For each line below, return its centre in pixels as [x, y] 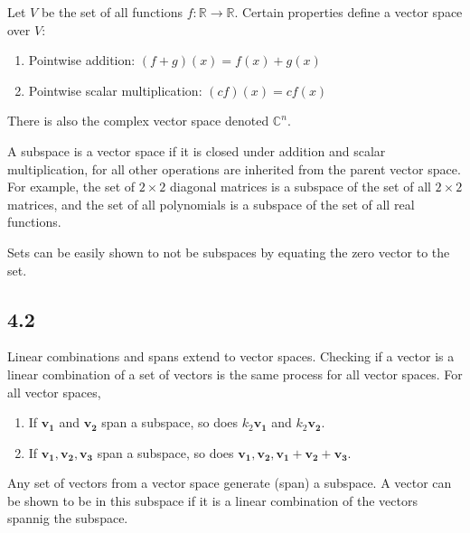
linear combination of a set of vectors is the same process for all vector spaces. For [235, 374]
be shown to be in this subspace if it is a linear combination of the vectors [212, 500]
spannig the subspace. [68, 518]
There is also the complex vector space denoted [138, 121]
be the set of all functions [112, 12]
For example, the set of [71, 187]
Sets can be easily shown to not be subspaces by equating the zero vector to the [229, 252]
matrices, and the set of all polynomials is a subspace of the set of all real [211, 204]
